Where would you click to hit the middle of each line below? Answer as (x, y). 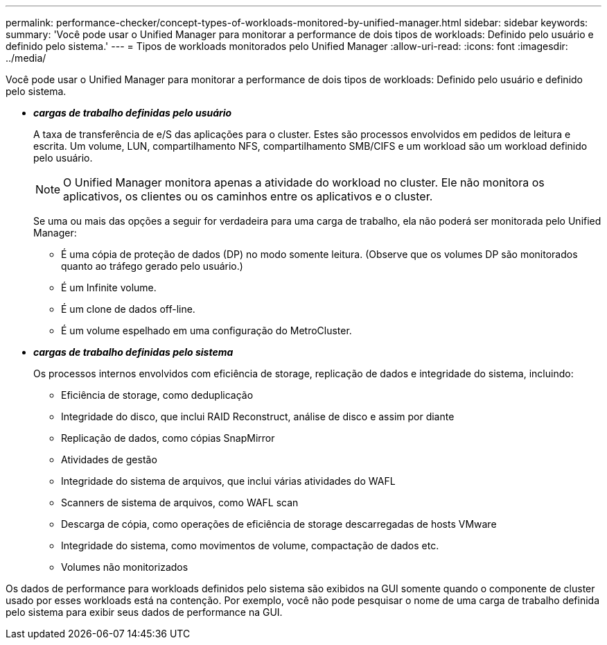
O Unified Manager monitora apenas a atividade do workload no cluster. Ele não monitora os (304, 182)
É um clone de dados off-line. (128, 309)
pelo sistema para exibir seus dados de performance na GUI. (144, 612)
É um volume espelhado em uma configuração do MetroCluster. (206, 330)
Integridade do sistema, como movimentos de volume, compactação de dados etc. (250, 545)
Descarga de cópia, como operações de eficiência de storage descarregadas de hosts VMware (279, 524)
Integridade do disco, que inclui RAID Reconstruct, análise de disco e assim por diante (258, 416)
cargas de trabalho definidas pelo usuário (133, 113)
